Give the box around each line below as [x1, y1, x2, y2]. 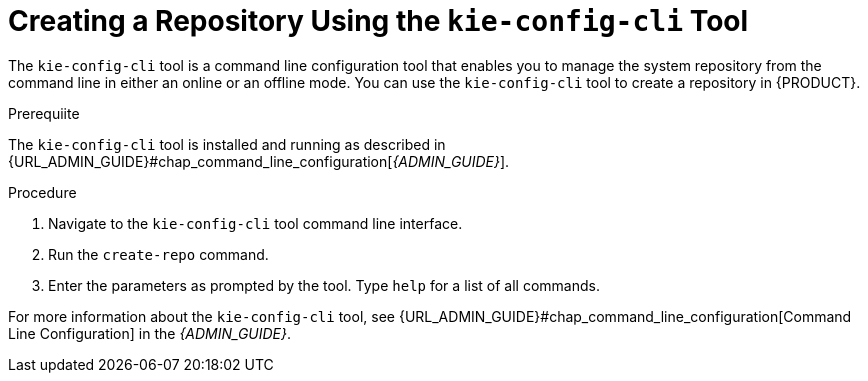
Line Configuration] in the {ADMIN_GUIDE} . [8, 324, 292, 342]
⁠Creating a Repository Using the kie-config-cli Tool [8, 4, 749, 38]
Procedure [8, 183, 77, 201]
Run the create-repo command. [48, 245, 269, 263]
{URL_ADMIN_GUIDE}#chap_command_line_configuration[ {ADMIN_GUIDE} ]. [8, 152, 510, 170]
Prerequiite [8, 104, 80, 122]
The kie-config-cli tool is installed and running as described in [8, 135, 446, 153]
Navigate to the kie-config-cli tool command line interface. [48, 214, 463, 232]
